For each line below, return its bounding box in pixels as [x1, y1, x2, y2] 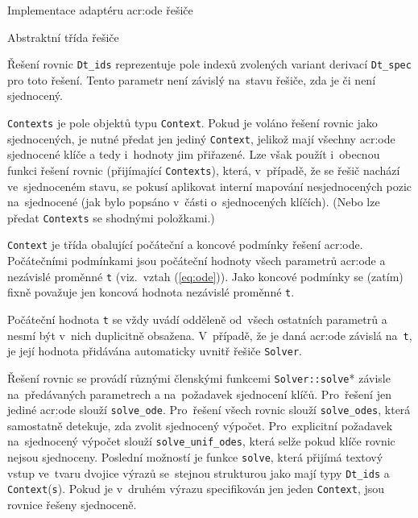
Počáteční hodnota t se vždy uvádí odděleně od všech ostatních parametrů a [7, 311, 387, 327]
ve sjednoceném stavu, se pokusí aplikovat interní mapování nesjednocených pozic [7, 177, 412, 194]
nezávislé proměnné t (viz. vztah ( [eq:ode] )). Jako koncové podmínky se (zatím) [7, 267, 404, 284]
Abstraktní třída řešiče [7, 28, 119, 45]
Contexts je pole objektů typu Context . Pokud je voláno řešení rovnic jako [7, 114, 378, 131]
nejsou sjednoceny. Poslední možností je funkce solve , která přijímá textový [7, 449, 383, 466]
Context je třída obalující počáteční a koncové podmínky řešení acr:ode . [7, 236, 363, 253]
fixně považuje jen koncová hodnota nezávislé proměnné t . [7, 284, 295, 300]
